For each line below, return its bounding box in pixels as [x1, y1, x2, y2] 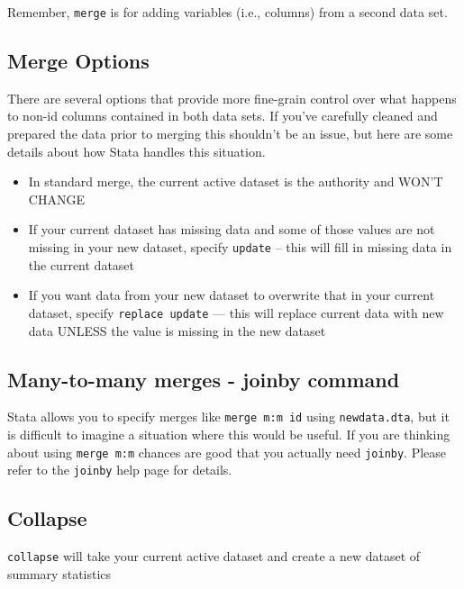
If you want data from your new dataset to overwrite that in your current [28, 285, 435, 304]
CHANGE [28, 189, 85, 208]
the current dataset [28, 255, 135, 274]
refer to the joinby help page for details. [7, 460, 232, 479]
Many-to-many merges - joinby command [7, 365, 400, 393]
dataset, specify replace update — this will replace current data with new [28, 303, 444, 322]
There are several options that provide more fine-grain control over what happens [7, 88, 457, 107]
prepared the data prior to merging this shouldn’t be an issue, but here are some [7, 124, 453, 143]
